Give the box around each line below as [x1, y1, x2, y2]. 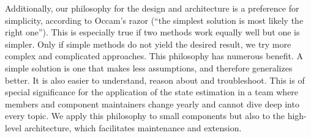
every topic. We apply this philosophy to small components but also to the [5, 109, 285, 122]
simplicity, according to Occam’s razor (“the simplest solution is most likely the [5, 13, 304, 26]
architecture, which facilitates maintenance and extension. [24, 121, 242, 134]
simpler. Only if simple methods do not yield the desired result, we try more [5, 37, 291, 50]
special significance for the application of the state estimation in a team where [5, 85, 299, 98]
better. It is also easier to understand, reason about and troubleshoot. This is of [5, 73, 305, 86]
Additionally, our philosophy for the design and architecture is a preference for [5, 2, 299, 14]
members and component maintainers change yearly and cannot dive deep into [5, 97, 299, 110]
